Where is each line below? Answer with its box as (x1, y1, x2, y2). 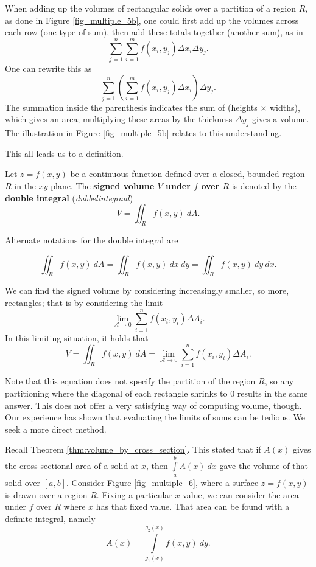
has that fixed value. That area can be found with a (96, 500, 290, 513)
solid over (5, 476, 41, 489)
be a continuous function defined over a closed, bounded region (70, 167, 305, 180)
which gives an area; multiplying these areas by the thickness (5, 113, 233, 125)
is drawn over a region (5, 488, 88, 501)
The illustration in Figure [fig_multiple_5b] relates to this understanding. (5, 127, 282, 139)
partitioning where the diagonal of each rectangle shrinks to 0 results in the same (5, 387, 308, 399)
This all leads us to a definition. (5, 147, 124, 159)
